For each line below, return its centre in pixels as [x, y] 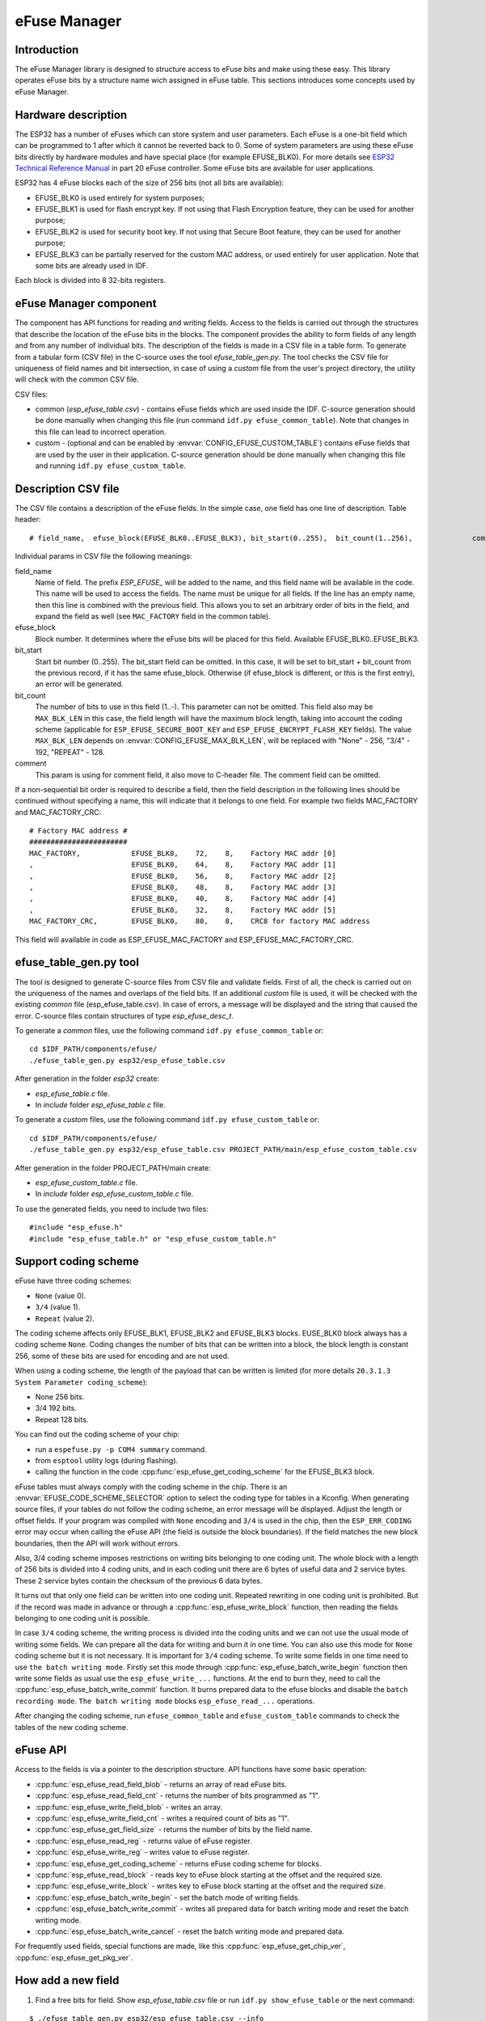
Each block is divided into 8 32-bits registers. [90, 281]
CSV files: [32, 394]
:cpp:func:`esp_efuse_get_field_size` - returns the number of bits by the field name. [174, 1829]
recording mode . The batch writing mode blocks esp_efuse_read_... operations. [165, 1701]
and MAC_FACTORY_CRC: [58, 812]
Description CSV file [67, 489]
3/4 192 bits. [56, 1408]
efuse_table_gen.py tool [77, 962]
